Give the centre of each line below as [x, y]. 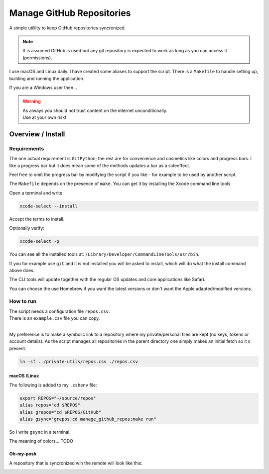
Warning [32, 101]
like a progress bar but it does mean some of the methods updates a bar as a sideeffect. [100, 165]
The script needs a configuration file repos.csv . [60, 311]
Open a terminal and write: [37, 193]
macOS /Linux [24, 376]
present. [18, 348]
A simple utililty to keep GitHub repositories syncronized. [67, 28]
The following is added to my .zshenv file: [53, 385]
